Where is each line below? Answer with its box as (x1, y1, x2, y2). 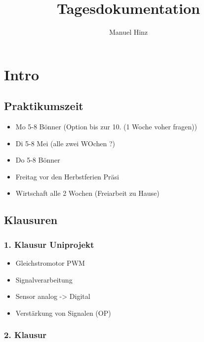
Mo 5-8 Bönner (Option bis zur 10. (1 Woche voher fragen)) (15, 121, 197, 132)
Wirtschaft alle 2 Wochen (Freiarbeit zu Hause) (15, 188, 160, 198)
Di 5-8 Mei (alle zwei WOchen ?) (15, 138, 116, 148)
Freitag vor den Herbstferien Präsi (15, 171, 119, 181)
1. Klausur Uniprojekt (4, 238, 94, 250)
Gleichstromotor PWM (15, 258, 85, 268)
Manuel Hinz (109, 27, 148, 37)
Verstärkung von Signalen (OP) (15, 307, 111, 318)
